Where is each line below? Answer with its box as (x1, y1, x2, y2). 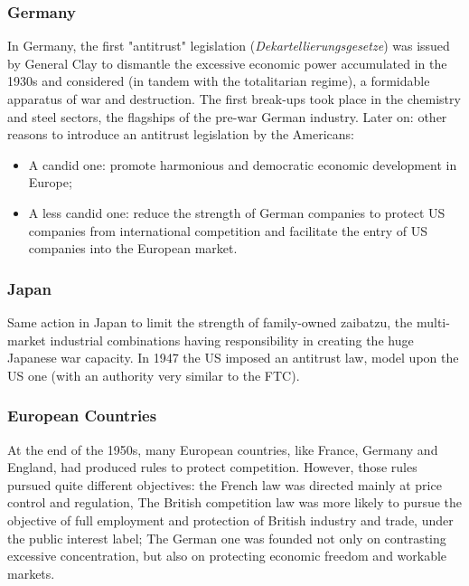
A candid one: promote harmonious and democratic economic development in (28, 155, 457, 174)
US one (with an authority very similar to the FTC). (7, 365, 300, 384)
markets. (7, 563, 55, 582)
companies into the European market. (28, 239, 238, 258)
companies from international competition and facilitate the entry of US (28, 221, 428, 240)
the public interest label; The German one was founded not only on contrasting (7, 528, 446, 547)
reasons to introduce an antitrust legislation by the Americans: (7, 125, 354, 144)
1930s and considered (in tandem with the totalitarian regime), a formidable (7, 71, 430, 90)
